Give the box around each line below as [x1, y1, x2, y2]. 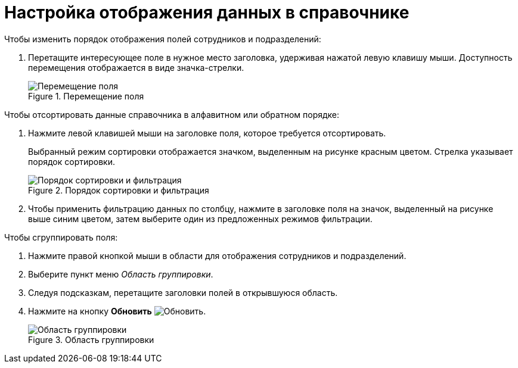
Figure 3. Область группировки [28, 334, 154, 345]
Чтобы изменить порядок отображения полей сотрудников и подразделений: [4, 33, 321, 44]
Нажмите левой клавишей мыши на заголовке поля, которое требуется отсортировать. [28, 127, 386, 138]
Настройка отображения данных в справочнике [4, 2, 410, 23]
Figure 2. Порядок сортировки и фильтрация [28, 185, 209, 195]
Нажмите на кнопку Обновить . [28, 305, 206, 316]
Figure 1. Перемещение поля [28, 91, 144, 101]
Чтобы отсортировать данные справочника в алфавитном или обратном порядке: [4, 109, 340, 120]
